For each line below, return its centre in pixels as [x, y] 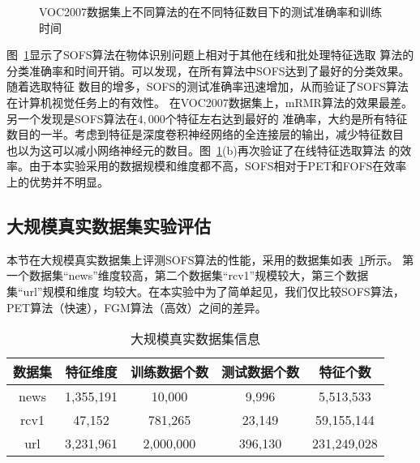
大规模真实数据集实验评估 [109, 225]
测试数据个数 [260, 372]
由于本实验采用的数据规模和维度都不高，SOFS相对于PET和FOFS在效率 [218, 166]
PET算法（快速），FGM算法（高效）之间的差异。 [137, 307]
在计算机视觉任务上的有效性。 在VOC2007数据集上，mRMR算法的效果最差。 [210, 102]
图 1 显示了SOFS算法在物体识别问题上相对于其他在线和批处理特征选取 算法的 [210, 55]
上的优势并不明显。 [58, 181]
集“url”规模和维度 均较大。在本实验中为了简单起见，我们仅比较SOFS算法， [206, 291]
